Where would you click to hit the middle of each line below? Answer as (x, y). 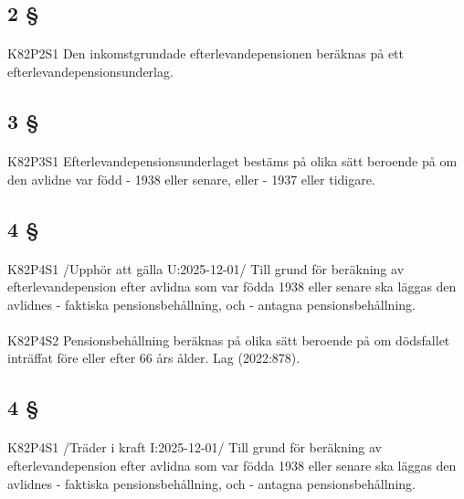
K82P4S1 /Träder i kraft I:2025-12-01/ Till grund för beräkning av (195, 447)
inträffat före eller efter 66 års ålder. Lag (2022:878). (154, 358)
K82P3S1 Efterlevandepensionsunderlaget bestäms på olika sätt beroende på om (232, 160)
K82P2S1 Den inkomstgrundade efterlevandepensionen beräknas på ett (206, 53)
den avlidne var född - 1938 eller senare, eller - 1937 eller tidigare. (191, 179)
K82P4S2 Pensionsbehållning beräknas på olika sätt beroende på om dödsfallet (229, 340)
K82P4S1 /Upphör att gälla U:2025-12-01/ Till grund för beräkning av (206, 268)
